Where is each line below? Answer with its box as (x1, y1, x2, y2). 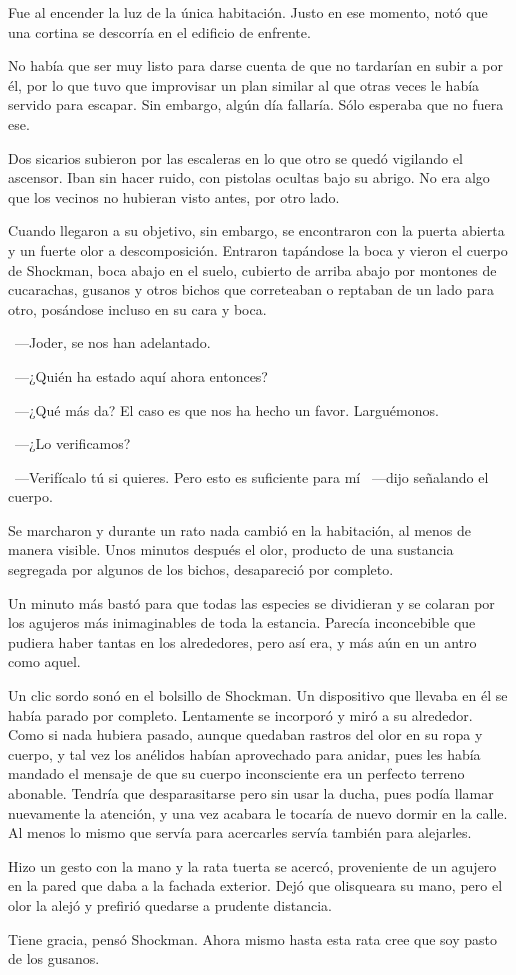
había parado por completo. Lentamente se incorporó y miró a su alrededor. (8, 704, 473, 725)
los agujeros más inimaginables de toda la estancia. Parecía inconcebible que (8, 612, 476, 633)
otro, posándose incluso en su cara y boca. (8, 298, 267, 319)
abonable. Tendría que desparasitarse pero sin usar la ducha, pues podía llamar (8, 783, 494, 803)
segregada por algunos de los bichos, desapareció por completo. (8, 559, 394, 580)
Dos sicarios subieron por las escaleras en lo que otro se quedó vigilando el (8, 147, 463, 168)
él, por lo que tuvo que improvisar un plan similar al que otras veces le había (8, 74, 480, 95)
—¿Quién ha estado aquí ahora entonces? (14, 365, 268, 386)
